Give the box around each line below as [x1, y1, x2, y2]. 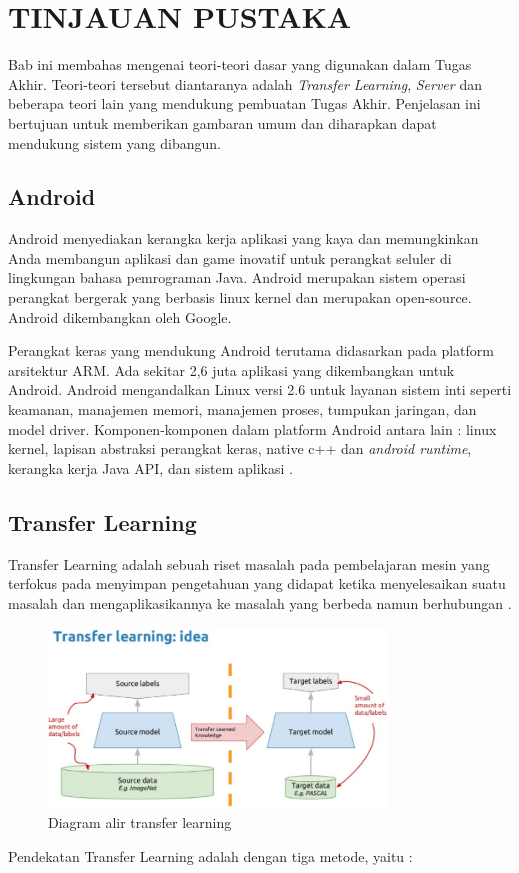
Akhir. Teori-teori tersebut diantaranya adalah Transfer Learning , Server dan [8, 73, 482, 94]
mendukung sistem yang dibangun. [8, 132, 221, 153]
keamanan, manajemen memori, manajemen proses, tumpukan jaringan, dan [8, 399, 477, 420]
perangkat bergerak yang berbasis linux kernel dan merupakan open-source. [8, 287, 472, 308]
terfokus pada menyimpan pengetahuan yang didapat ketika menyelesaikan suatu [8, 573, 506, 594]
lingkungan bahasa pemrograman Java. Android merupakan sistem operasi [8, 267, 466, 288]
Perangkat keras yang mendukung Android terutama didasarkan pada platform [8, 340, 494, 361]
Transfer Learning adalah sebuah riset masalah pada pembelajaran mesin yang [8, 553, 490, 574]
